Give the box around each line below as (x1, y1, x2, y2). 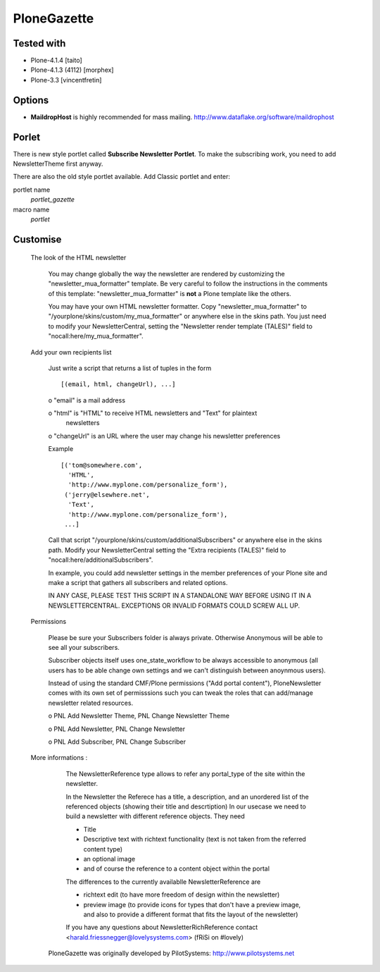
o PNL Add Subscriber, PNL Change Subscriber (48, 737, 186, 746)
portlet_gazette (30, 195, 75, 204)
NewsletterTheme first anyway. (13, 159, 103, 168)
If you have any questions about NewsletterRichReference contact (65, 923, 258, 932)
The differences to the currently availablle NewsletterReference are (65, 878, 261, 886)
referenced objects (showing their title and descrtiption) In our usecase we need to (65, 802, 306, 811)
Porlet (13, 131, 41, 143)
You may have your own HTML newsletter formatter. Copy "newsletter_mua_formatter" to (48, 302, 308, 310)
